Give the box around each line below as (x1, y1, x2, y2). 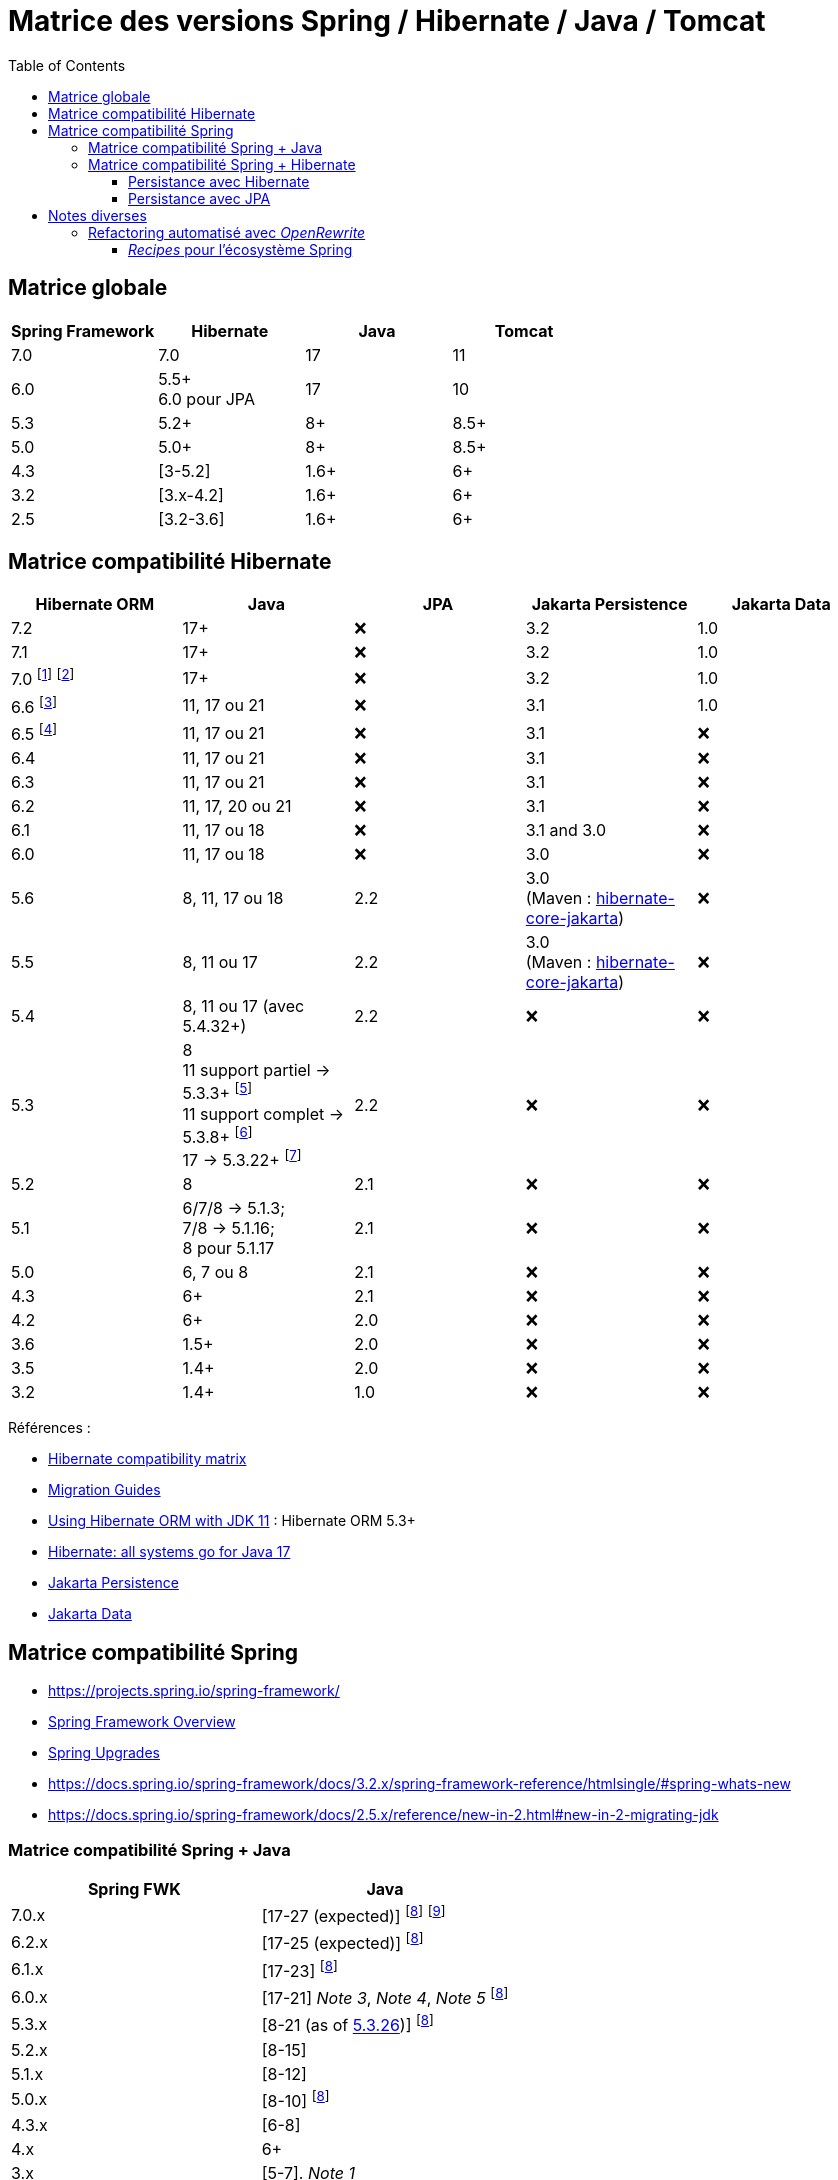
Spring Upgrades (48, 1744, 160, 1762)
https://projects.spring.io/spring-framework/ (48, 1682, 340, 1700)
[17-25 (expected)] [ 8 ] (261, 1930, 424, 1954)
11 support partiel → (182, 1060, 331, 1081)
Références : (8, 1419, 91, 1437)
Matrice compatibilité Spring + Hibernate (88, 155, 356, 173)
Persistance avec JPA (128, 189, 271, 207)
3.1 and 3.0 (525, 820, 607, 841)
